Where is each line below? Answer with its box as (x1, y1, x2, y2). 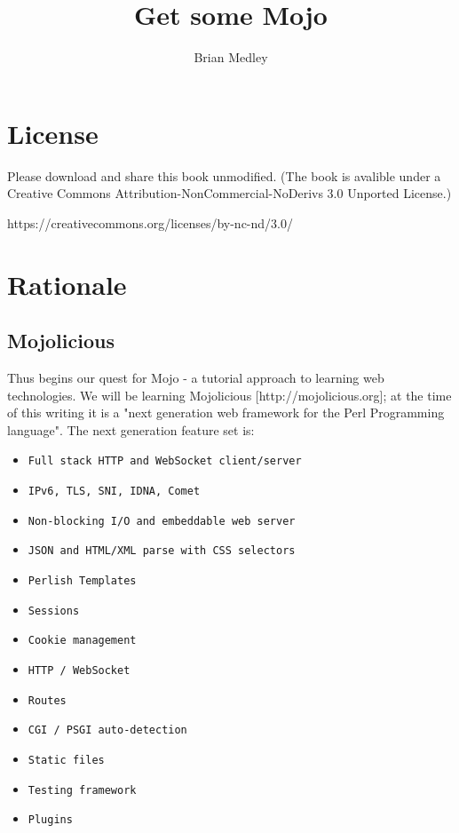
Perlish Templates (28, 575, 137, 588)
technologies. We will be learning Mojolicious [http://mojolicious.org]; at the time (7, 385, 452, 404)
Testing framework (28, 783, 137, 797)
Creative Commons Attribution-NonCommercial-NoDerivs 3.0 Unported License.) (7, 184, 452, 202)
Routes (28, 694, 67, 707)
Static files (28, 753, 105, 766)
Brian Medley (194, 48, 268, 67)
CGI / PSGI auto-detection (28, 724, 187, 737)
